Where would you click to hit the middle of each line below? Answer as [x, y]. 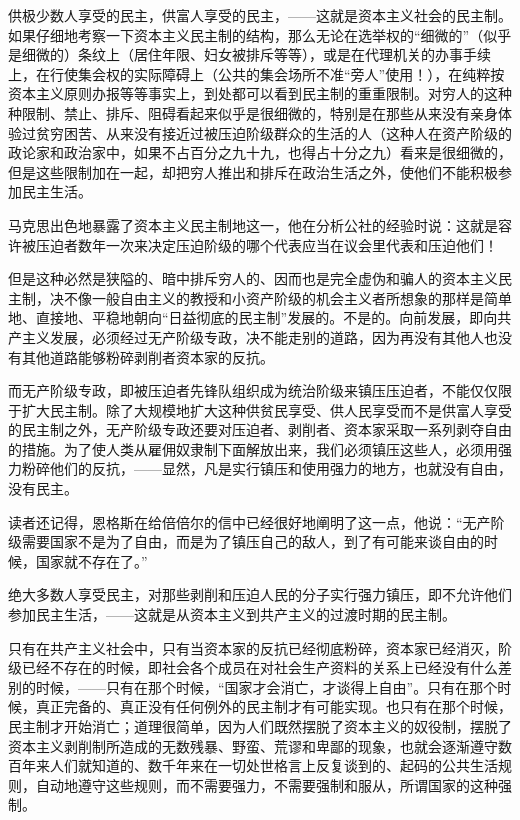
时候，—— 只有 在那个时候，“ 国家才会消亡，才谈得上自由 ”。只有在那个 [266, 686]
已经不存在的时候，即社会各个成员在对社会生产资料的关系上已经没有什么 [259, 667]
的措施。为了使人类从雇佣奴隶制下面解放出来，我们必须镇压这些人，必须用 [253, 448]
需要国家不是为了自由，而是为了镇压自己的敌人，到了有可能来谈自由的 [252, 541]
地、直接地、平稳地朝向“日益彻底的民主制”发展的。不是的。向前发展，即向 [253, 317]
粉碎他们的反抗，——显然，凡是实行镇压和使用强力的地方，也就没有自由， [266, 468]
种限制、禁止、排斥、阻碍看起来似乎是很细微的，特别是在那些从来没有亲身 [253, 112]
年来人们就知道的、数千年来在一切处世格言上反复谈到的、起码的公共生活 [259, 765]
